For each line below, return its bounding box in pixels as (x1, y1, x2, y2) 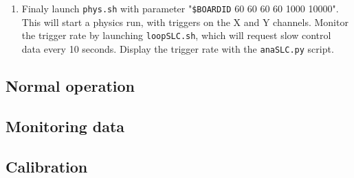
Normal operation (5, 75, 135, 96)
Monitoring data (5, 115, 125, 136)
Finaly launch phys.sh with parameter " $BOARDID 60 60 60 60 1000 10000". (21, 1, 339, 15)
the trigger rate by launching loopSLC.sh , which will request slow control (21, 28, 331, 42)
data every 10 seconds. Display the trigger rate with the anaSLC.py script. (21, 41, 334, 55)
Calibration (5, 155, 88, 177)
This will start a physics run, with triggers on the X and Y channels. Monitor (21, 14, 349, 29)
